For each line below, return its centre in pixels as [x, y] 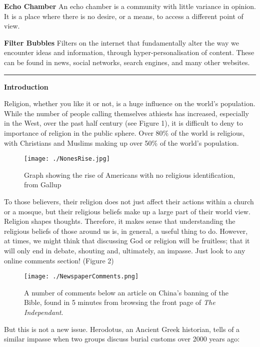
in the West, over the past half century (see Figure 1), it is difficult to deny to [123, 123]
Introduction [26, 86]
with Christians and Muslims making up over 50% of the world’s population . [121, 142]
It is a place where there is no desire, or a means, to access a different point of [124, 16]
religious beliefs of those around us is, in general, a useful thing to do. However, [126, 231]
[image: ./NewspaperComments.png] [81, 277]
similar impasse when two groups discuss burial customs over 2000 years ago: [122, 339]
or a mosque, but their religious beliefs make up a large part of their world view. [127, 211]
